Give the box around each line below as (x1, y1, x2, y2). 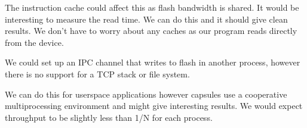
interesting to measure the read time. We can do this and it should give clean (5, 13, 288, 25)
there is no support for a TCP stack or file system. (5, 67, 190, 80)
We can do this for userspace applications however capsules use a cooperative (5, 88, 287, 100)
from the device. (5, 36, 64, 48)
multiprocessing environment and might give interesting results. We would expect (5, 99, 303, 112)
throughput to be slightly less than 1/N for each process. (5, 111, 213, 123)
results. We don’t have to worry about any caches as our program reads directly (5, 24, 297, 37)
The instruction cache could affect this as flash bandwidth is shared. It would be (5, 1, 299, 13)
